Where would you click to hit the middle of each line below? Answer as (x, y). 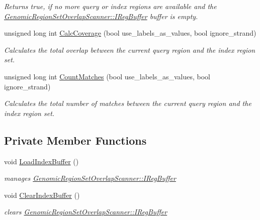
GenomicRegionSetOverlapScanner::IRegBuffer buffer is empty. (101, 16)
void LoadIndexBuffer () (41, 161)
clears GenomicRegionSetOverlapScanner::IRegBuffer (86, 212)
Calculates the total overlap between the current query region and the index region (130, 49)
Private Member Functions (75, 140)
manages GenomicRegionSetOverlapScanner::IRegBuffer (90, 178)
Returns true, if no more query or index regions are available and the (110, 6)
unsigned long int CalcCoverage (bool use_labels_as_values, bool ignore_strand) (130, 33)
